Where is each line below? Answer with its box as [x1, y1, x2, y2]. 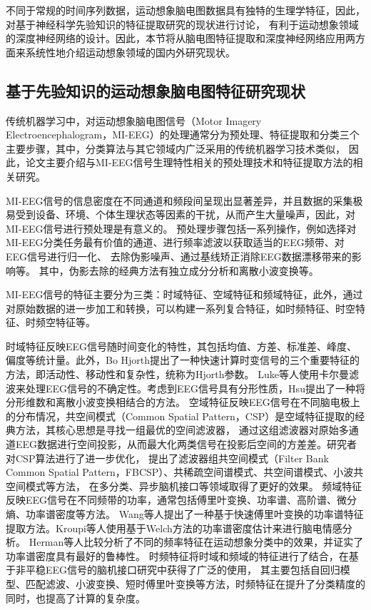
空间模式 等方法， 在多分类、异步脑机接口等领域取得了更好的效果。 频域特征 [6, 478, 362, 493]
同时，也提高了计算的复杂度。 [6, 590, 146, 605]
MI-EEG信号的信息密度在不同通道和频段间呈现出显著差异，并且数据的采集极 [6, 193, 363, 208]
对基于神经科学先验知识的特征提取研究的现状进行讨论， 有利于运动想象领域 [6, 16, 359, 31]
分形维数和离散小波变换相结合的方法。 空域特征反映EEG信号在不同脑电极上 [6, 395, 360, 410]
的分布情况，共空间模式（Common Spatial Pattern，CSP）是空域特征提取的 [6, 408, 355, 423]
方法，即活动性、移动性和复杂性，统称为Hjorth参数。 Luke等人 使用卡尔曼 [6, 367, 349, 382]
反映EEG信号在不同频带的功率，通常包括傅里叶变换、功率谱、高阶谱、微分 [6, 492, 357, 507]
